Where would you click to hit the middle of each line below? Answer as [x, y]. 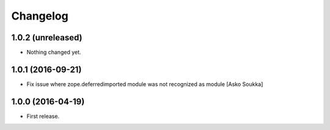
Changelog [40, 16]
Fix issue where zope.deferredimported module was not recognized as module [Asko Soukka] [145, 84]
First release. [43, 116]
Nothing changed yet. [54, 52]
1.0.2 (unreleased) [47, 38]
